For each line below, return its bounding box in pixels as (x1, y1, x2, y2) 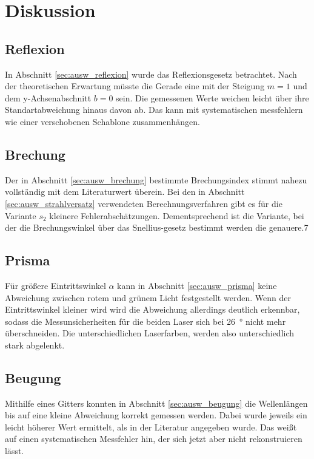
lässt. (5, 444, 24, 457)
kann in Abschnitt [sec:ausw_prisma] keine (117, 279, 277, 291)
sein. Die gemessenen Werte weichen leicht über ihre (116, 91, 309, 104)
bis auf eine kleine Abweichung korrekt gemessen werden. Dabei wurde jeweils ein (5, 409, 307, 421)
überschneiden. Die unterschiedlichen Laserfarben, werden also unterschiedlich (5, 327, 295, 339)
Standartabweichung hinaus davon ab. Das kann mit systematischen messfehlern (5, 103, 303, 116)
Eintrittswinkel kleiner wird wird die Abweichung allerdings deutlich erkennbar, (5, 303, 300, 316)
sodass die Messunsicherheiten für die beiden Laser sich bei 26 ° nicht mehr (5, 314, 286, 327)
